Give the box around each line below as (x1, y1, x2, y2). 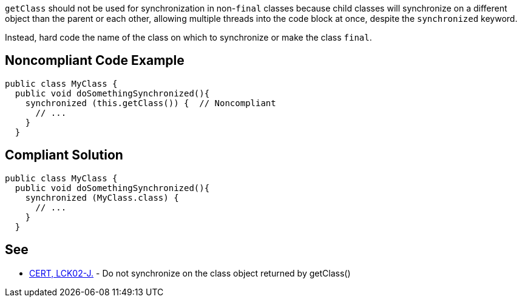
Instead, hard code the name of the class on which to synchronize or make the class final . (5, 32, 372, 42)
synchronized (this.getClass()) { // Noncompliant (25, 98, 276, 108)
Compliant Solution (5, 147, 123, 163)
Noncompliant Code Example (5, 53, 185, 69)
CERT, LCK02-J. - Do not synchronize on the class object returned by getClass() (29, 267, 351, 278)
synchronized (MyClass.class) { (25, 192, 179, 203)
